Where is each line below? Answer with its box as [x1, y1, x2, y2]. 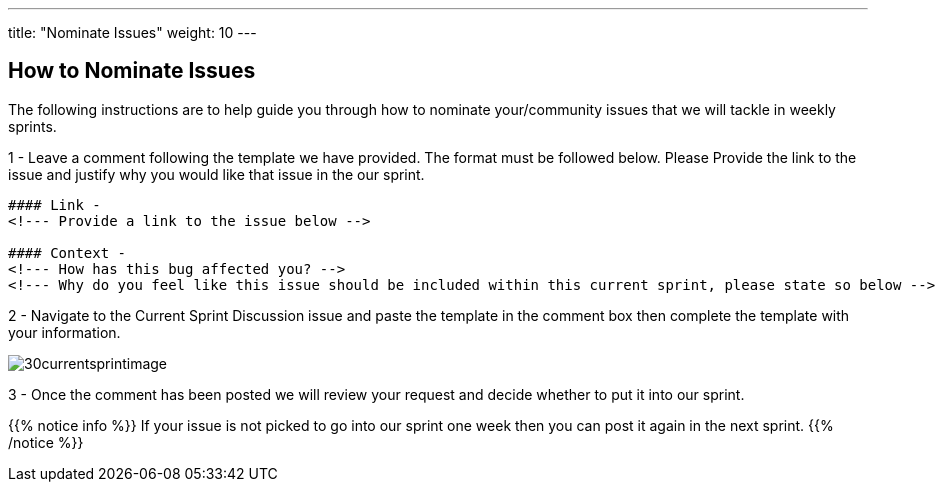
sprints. [8, 117, 57, 135]
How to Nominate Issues [8, 58, 256, 84]
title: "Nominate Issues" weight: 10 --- [8, 24, 257, 41]
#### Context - [8, 244, 127, 261]
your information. [8, 323, 121, 341]
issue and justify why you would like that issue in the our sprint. [8, 165, 425, 183]
